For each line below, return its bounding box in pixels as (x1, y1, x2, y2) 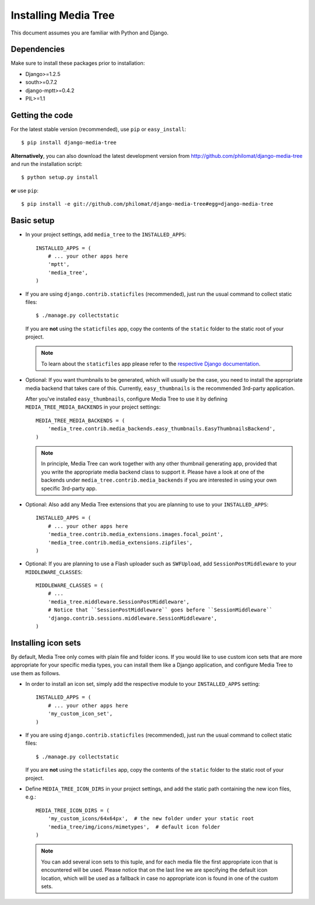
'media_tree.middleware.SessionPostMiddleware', (47, 598, 190, 605)
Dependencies (10, 44, 65, 54)
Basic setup (10, 216, 55, 226)
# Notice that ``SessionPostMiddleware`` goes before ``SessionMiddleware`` (47, 607, 273, 613)
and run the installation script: (10, 161, 83, 168)
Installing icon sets (10, 638, 81, 648)
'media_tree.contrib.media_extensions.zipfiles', (47, 539, 192, 546)
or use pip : (10, 187, 39, 194)
